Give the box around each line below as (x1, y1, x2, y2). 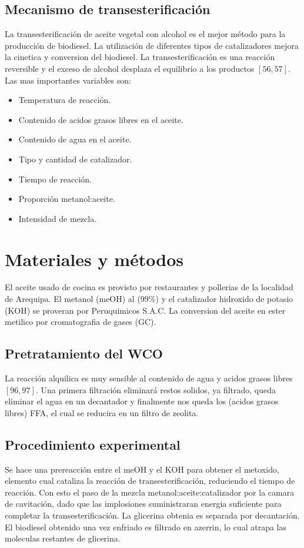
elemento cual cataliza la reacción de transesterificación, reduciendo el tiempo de (5, 474, 295, 487)
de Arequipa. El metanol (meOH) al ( (5, 293, 141, 305)
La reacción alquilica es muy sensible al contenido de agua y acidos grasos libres (5, 372, 293, 384)
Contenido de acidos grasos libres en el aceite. (18, 113, 183, 125)
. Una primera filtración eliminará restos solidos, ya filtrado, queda (35, 383, 276, 396)
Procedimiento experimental (5, 435, 181, 453)
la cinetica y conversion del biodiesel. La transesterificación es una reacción (5, 51, 275, 63)
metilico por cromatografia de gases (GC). (5, 315, 156, 328)
